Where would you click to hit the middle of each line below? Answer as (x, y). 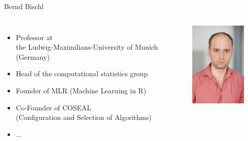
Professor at (34, 37)
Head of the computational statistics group (82, 74)
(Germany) (33, 56)
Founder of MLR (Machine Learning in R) (81, 90)
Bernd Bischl (24, 6)
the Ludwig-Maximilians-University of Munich (87, 47)
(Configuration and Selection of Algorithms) (84, 117)
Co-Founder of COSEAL (53, 107)
